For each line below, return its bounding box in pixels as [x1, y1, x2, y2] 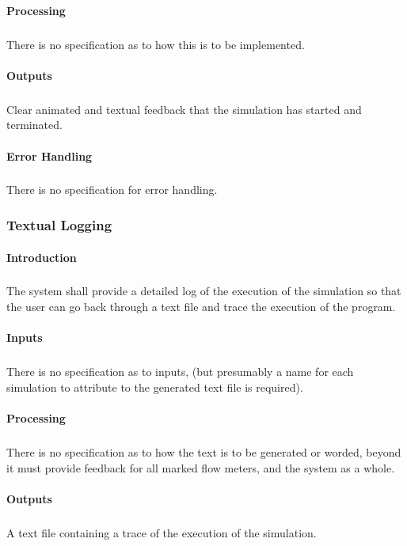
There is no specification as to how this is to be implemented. [6, 36, 305, 52]
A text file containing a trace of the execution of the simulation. [6, 524, 317, 540]
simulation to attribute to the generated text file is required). [6, 378, 303, 395]
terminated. [6, 116, 63, 133]
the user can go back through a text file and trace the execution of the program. [6, 298, 396, 315]
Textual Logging [6, 214, 112, 234]
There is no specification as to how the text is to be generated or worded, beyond [6, 443, 401, 460]
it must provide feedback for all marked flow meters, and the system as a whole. [6, 459, 395, 476]
